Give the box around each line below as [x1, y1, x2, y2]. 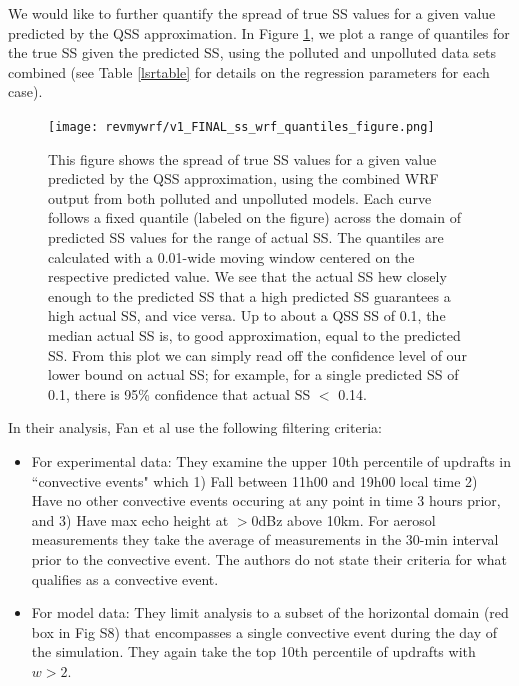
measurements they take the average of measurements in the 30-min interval [31, 529, 499, 550]
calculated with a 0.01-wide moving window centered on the [48, 246, 415, 267]
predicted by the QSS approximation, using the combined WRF [48, 168, 439, 189]
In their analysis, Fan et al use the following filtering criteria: [8, 417, 382, 438]
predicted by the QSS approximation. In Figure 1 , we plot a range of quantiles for [8, 22, 510, 43]
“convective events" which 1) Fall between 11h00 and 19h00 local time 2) [31, 470, 478, 491]
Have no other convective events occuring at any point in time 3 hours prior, [31, 490, 501, 511]
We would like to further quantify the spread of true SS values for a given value [8, 3, 496, 23]
